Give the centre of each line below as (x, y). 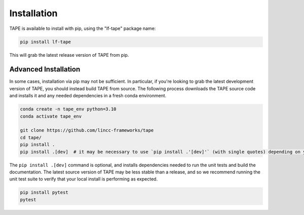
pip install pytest (44, 192)
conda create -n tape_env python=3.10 (68, 109)
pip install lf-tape (45, 42)
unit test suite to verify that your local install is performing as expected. (84, 179)
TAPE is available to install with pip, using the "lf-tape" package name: (83, 28)
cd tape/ (31, 137)
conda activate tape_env (51, 116)
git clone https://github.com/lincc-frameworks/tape (87, 130)
